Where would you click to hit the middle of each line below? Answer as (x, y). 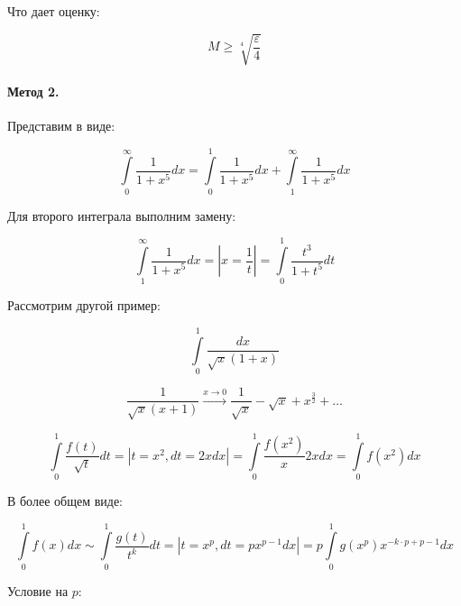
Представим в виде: (61, 125)
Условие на (38, 590)
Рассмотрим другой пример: (84, 305)
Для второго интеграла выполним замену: (122, 215)
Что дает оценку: (54, 11)
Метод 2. (33, 91)
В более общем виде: (65, 501)
